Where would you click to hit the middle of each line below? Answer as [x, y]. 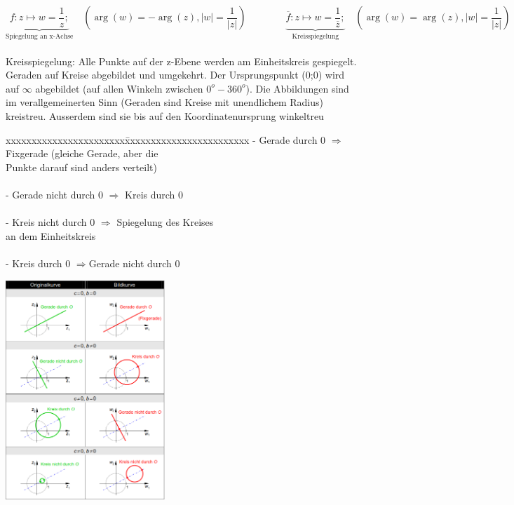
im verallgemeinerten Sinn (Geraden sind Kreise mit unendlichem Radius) [164, 102]
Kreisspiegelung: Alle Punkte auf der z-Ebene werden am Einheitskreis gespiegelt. [181, 61]
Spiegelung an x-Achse [40, 37]
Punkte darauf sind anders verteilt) [81, 167]
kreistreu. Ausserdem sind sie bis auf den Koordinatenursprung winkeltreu [165, 116]
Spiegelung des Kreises [165, 222]
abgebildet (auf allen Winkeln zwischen [119, 88]
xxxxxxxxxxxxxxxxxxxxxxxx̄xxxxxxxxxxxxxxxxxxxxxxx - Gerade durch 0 [166, 139]
